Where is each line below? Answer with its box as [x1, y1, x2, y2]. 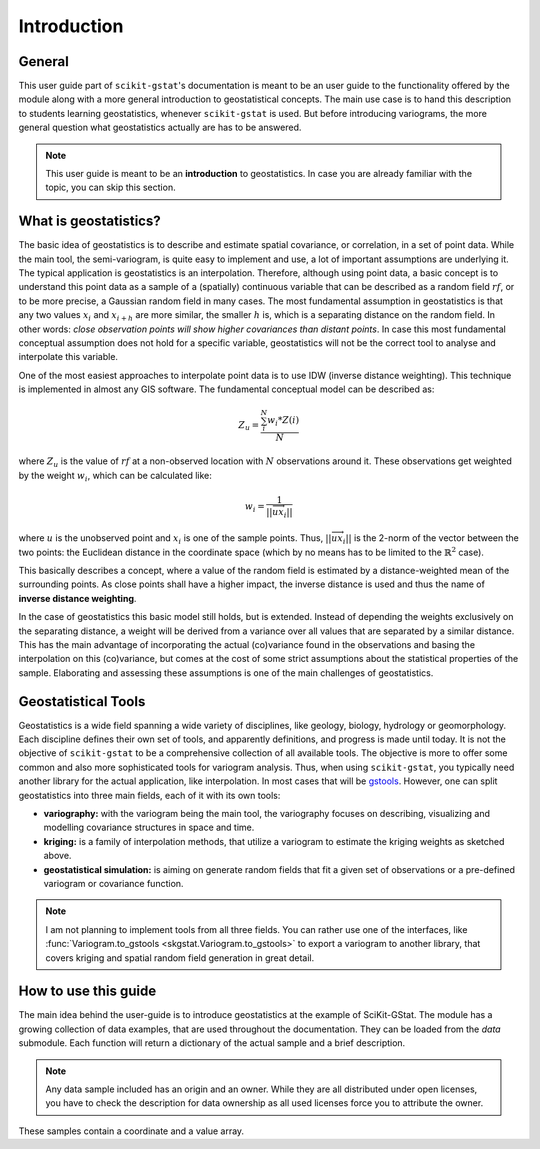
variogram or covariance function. [43, 877, 184, 889]
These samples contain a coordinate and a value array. [18, 1125, 245, 1137]
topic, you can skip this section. [45, 181, 176, 194]
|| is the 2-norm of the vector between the [345, 532, 519, 544]
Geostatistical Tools [18, 693, 146, 710]
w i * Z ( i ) [266, 415, 300, 429]
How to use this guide [18, 983, 157, 1000]
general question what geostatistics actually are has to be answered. [18, 121, 302, 134]
